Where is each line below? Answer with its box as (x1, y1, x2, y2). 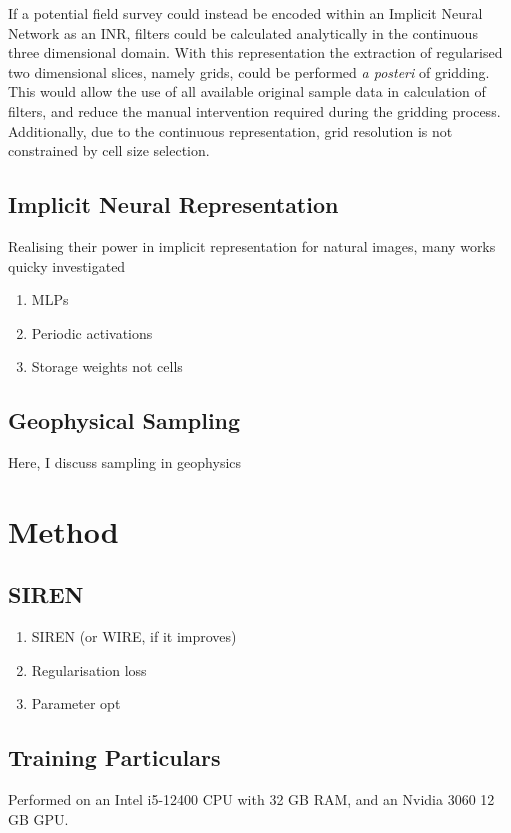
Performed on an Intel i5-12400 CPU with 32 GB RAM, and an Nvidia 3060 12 (8, 789, 495, 810)
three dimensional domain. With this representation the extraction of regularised (8, 42, 503, 63)
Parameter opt (31, 693, 121, 714)
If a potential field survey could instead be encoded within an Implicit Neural (8, 3, 483, 23)
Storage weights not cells (31, 356, 183, 377)
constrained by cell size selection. (8, 140, 210, 161)
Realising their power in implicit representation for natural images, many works (8, 235, 496, 256)
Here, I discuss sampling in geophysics (8, 452, 242, 473)
